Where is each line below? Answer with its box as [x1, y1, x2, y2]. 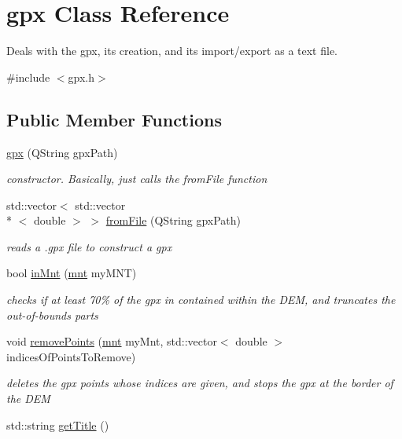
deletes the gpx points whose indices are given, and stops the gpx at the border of [6, 375, 393, 391]
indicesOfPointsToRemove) [6, 348, 136, 364]
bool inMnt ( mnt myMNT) [6, 265, 137, 281]
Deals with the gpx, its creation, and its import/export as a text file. [6, 42, 338, 59]
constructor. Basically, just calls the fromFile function [6, 170, 267, 187]
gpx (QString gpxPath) [6, 144, 118, 160]
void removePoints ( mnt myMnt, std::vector [6, 333, 217, 349]
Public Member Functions [6, 107, 222, 131]
